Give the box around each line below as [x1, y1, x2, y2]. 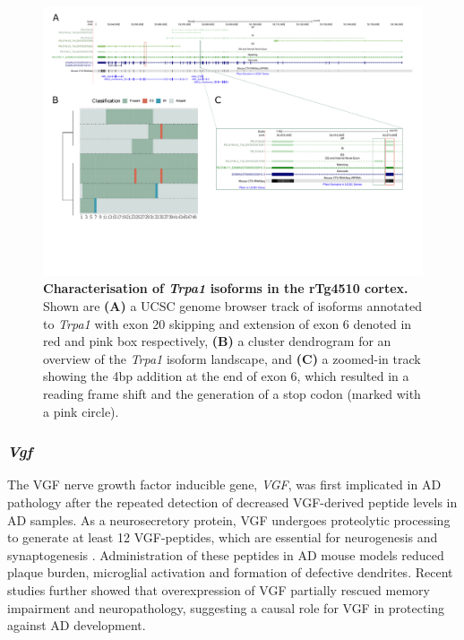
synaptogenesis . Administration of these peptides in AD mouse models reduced [7, 545, 444, 564]
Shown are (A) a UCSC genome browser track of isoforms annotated [43, 296, 422, 315]
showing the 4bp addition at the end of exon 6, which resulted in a [43, 367, 409, 385]
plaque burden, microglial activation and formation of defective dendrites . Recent [7, 563, 453, 582]
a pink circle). [43, 402, 119, 420]
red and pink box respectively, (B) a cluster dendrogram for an [43, 332, 391, 350]
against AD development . [7, 616, 146, 635]
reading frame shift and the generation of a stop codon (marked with [43, 384, 421, 402]
